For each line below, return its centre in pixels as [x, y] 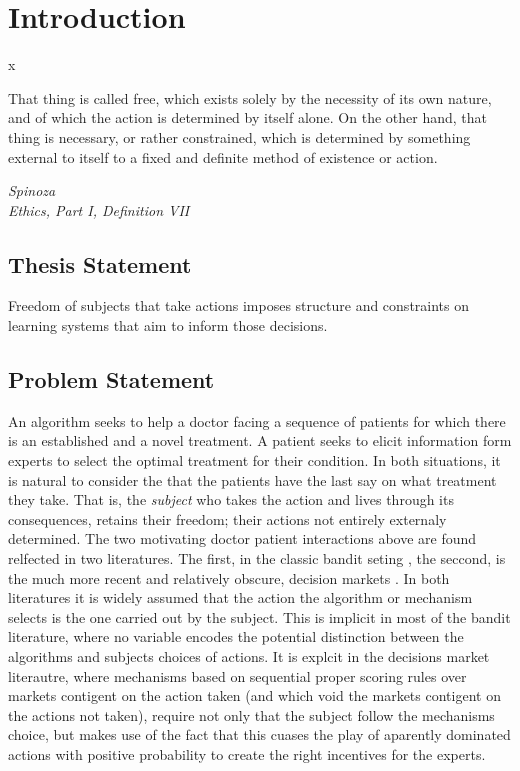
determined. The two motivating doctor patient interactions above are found [242, 538]
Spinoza [32, 190]
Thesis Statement [100, 263]
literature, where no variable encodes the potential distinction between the [236, 636]
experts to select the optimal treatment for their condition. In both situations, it [254, 460]
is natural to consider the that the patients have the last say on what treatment [252, 479]
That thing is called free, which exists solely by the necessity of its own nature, [250, 97]
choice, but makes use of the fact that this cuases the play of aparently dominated [259, 734]
